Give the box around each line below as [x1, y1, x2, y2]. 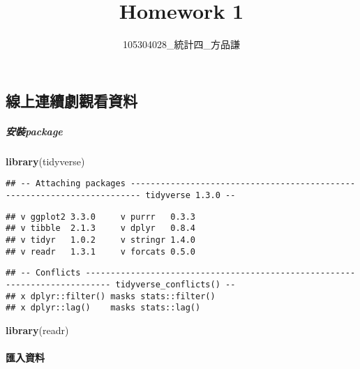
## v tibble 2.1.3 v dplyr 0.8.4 [6, 223, 196, 234]
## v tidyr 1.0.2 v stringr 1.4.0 [6, 234, 196, 245]
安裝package [6, 123, 63, 138]
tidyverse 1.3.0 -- [145, 190, 236, 200]
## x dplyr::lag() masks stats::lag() [6, 303, 201, 313]
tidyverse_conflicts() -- [115, 279, 236, 289]
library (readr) [6, 322, 69, 337]
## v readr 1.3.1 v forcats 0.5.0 [6, 246, 196, 257]
